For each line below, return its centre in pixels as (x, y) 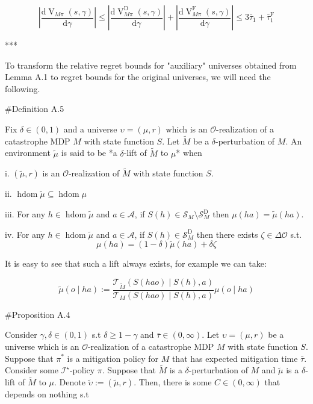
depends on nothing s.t (47, 394)
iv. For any (25, 234)
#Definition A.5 (35, 109)
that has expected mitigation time (235, 358)
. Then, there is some (173, 382)
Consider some (32, 370)
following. (23, 88)
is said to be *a (89, 153)
